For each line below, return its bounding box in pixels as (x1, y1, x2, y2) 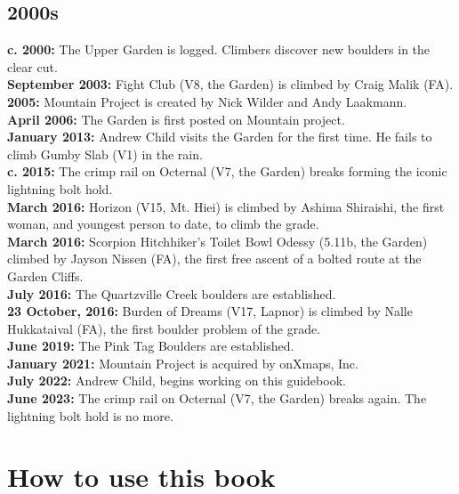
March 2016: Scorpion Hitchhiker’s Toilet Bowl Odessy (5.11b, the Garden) (7, 231, 428, 250)
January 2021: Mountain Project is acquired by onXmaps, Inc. (7, 353, 358, 372)
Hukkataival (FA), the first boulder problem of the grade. (7, 319, 321, 337)
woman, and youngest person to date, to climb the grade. (7, 215, 319, 233)
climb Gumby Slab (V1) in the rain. (7, 144, 203, 163)
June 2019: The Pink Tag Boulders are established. (7, 336, 294, 355)
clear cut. (7, 57, 58, 76)
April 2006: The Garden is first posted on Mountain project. (7, 109, 345, 128)
